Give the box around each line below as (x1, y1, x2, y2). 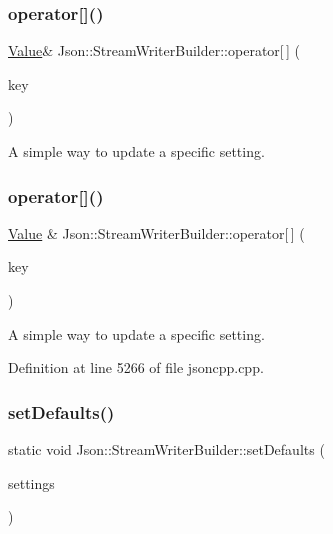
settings (8, 472, 55, 493)
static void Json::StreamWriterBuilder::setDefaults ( (8, 439, 325, 459)
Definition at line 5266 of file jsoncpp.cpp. (8, 357, 264, 378)
